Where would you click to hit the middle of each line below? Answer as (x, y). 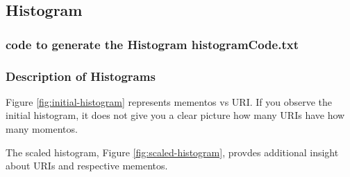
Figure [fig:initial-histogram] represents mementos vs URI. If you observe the (169, 101)
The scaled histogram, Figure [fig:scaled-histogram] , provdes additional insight (172, 152)
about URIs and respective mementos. (87, 166)
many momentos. (42, 129)
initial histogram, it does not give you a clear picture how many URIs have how (175, 115)
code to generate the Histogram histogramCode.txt (152, 44)
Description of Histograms (81, 76)
